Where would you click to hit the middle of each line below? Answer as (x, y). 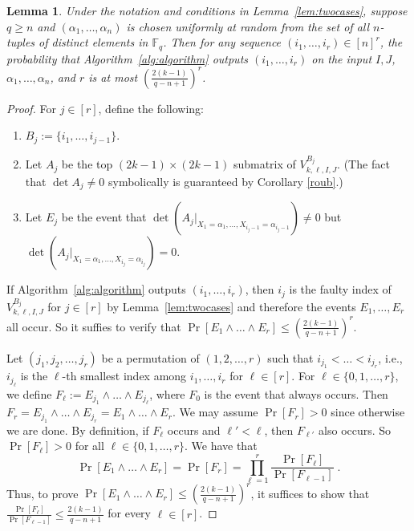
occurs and (194, 430)
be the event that (104, 217)
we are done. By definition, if (78, 430)
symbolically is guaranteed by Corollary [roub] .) (225, 181)
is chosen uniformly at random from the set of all (248, 26)
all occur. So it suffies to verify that (94, 326)
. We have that (221, 446)
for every (129, 513)
